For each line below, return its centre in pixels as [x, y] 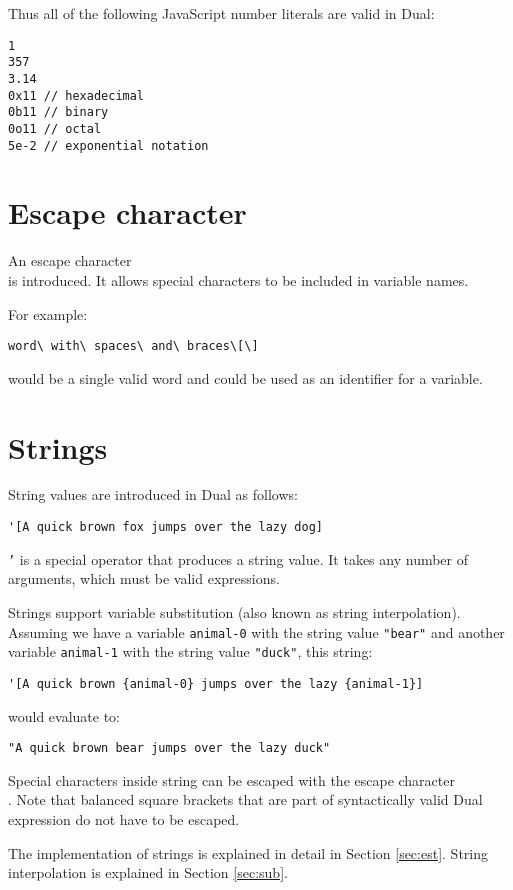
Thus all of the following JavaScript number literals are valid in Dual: [221, 13]
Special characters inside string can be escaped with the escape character [231, 779]
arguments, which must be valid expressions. [144, 578]
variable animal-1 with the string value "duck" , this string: [190, 651]
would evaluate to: [64, 715]
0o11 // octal [55, 128]
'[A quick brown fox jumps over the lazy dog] [165, 527]
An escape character [70, 260]
